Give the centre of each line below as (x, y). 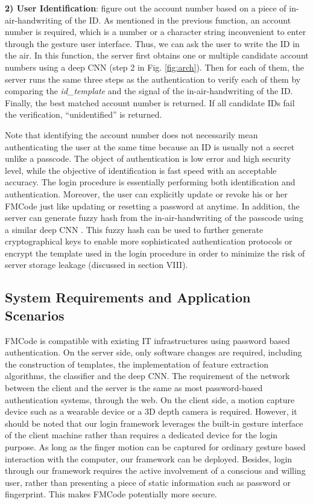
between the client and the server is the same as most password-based (134, 388)
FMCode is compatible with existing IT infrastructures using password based (147, 340)
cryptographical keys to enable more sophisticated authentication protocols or (149, 241)
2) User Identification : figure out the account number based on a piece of (146, 8)
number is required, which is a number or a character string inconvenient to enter (156, 32)
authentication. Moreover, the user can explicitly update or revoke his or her (146, 193)
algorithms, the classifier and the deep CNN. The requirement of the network (147, 376)
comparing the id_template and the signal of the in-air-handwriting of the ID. (149, 91)
